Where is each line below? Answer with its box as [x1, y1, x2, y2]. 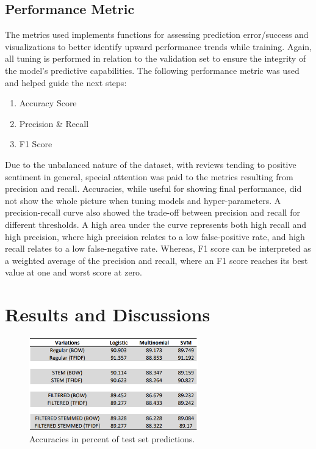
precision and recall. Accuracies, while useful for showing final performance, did [5, 182, 302, 195]
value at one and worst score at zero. [5, 266, 143, 279]
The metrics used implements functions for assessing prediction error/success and [5, 28, 309, 41]
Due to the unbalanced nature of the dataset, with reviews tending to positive [5, 158, 296, 170]
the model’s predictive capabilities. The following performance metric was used [5, 64, 300, 76]
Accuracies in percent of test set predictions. [29, 432, 195, 445]
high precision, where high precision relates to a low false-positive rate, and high [5, 230, 305, 243]
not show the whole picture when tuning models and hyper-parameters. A [5, 194, 281, 206]
